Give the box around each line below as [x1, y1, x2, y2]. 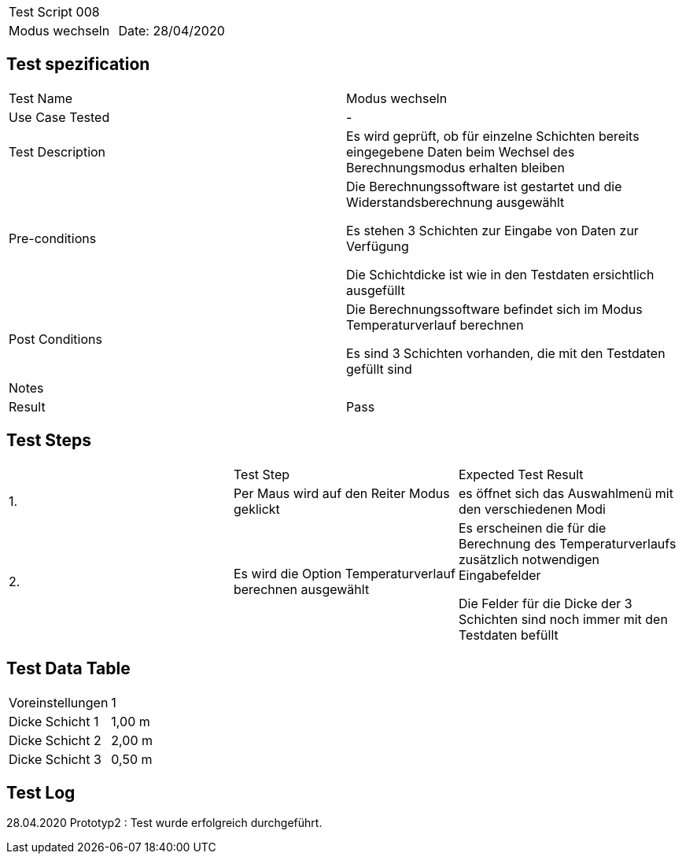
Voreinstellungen [9, 694, 109, 711]
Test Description [9, 143, 106, 160]
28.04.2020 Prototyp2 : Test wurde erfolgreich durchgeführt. [6, 816, 323, 830]
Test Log [6, 782, 76, 803]
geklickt [233, 500, 280, 517]
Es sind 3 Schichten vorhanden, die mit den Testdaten [346, 345, 665, 361]
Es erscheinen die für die [458, 519, 606, 536]
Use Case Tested [9, 109, 110, 125]
